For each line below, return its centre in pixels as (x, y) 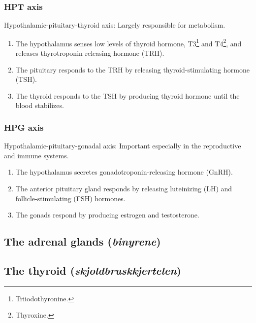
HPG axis (24, 127)
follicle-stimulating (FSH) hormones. (70, 198)
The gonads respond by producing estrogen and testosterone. (107, 215)
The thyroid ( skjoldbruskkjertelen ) (93, 270)
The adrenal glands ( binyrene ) (82, 241)
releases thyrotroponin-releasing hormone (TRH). (90, 53)
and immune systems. (36, 155)
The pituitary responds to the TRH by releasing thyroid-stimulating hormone (132, 69)
